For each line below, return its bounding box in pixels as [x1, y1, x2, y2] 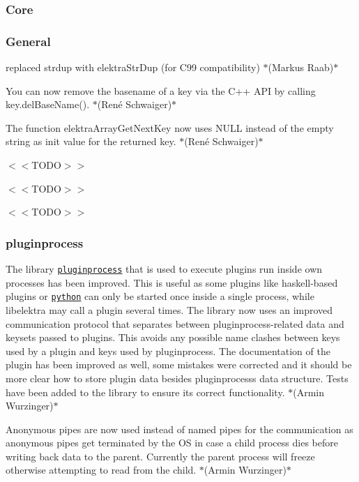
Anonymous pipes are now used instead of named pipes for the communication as [6, 421, 353, 436]
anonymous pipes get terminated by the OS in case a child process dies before [6, 435, 338, 450]
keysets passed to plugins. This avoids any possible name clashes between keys [6, 330, 340, 345]
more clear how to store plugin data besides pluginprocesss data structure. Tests [6, 370, 349, 385]
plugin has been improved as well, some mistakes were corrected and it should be [6, 357, 352, 372]
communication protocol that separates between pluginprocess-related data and [6, 316, 344, 331]
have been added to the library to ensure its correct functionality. [6, 384, 285, 399]
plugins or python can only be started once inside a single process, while [6, 289, 314, 303]
